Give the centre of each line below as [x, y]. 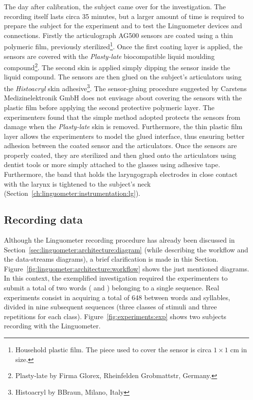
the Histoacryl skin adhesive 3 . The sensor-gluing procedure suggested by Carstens [125, 87]
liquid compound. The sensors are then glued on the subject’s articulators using [123, 77]
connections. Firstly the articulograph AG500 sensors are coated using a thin [118, 35]
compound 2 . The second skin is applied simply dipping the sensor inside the [117, 67]
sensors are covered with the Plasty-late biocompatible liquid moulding [109, 56]
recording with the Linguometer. [52, 326]
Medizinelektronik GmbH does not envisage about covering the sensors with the [123, 98]
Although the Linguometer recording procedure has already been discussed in [119, 240]
